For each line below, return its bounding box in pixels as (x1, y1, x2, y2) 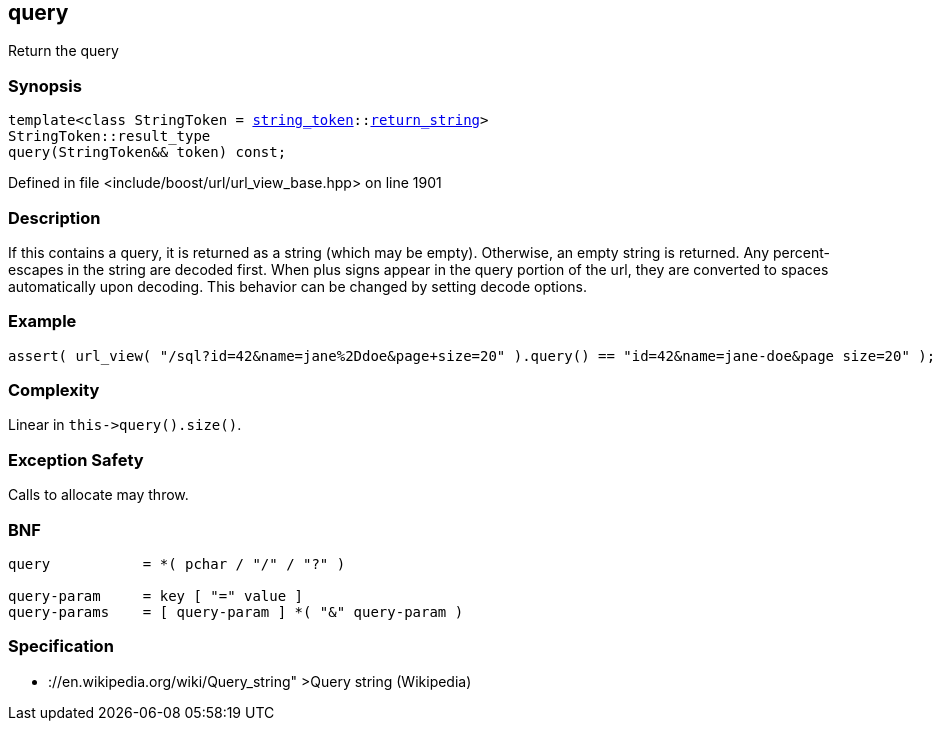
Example (8, 311, 77, 332)
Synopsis (8, 75, 82, 96)
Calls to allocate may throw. (8, 486, 189, 504)
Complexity (8, 380, 100, 401)
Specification (8, 636, 114, 657)
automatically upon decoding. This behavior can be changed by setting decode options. (8, 277, 588, 295)
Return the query (8, 42, 119, 60)
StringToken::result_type (8, 128, 211, 145)
